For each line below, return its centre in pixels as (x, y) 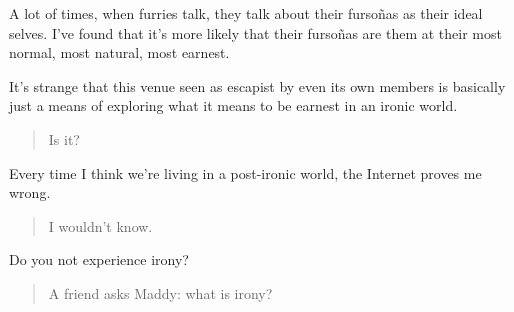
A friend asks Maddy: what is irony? (160, 292)
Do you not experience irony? (99, 259)
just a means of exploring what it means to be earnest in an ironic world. (233, 105)
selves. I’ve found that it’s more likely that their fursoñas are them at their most (255, 32)
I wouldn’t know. (100, 225)
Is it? (64, 138)
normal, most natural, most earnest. (119, 52)
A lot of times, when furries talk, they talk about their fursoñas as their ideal (246, 13)
